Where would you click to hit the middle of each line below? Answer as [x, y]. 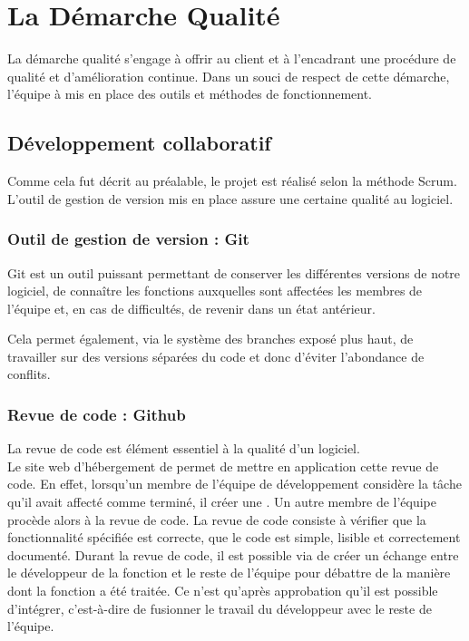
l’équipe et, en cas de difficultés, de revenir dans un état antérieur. [191, 308]
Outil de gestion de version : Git [128, 239]
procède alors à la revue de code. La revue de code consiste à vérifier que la [217, 519]
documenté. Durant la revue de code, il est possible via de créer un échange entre [233, 554]
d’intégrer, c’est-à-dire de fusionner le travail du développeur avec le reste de [220, 608]
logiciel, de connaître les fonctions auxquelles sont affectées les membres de [215, 291]
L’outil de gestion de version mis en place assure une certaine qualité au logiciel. [230, 198]
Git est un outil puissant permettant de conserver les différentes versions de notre [234, 272]
